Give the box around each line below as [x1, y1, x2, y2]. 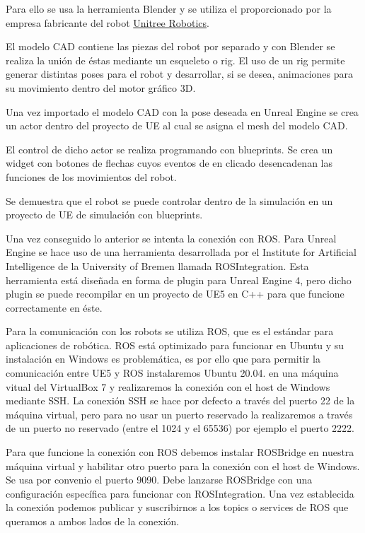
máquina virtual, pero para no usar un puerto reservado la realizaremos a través [6, 406, 353, 421]
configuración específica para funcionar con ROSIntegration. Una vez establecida [6, 486, 354, 500]
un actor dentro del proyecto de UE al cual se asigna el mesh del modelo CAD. [6, 118, 348, 133]
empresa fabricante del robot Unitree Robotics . [6, 15, 209, 30]
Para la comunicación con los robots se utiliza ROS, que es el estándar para [6, 324, 334, 339]
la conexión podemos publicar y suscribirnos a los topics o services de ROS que [6, 500, 349, 515]
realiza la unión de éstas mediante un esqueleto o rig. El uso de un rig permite [6, 52, 345, 67]
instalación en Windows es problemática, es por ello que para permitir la [6, 351, 321, 366]
